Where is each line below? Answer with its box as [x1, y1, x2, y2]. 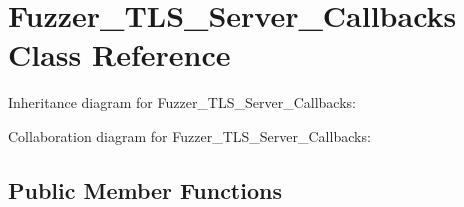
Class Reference [8, 34, 231, 75]
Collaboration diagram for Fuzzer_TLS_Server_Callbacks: [8, 125, 371, 146]
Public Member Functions [8, 174, 282, 205]
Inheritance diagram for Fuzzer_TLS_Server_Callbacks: [8, 92, 356, 113]
